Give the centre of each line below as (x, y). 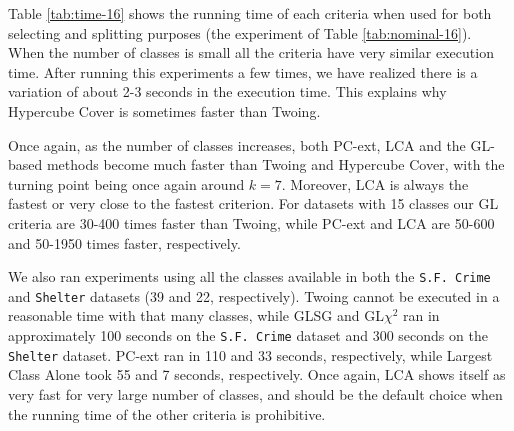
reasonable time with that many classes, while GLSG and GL (196, 315)
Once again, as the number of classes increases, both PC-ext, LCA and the (237, 144)
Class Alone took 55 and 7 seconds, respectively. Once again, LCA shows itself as (257, 374)
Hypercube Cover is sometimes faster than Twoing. (164, 110)
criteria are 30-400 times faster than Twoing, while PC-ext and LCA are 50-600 (251, 222)
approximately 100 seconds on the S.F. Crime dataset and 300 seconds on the (248, 335)
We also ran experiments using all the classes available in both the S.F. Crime (249, 276)
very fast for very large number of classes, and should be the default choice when (255, 393)
